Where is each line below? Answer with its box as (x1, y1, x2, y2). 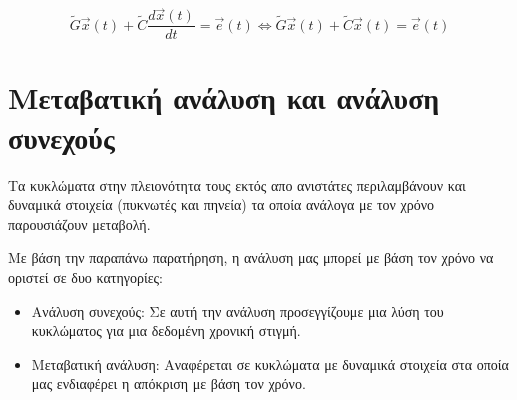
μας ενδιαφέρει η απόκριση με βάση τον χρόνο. (31, 373, 306, 394)
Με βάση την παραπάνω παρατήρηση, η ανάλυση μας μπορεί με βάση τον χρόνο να (8, 247, 494, 268)
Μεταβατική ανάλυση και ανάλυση (8, 77, 440, 118)
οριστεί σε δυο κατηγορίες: (8, 266, 163, 287)
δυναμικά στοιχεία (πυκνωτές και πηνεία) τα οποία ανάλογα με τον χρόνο (8, 194, 435, 215)
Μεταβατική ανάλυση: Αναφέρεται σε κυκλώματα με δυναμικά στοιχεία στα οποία (31, 353, 509, 374)
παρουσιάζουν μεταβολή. (8, 213, 151, 234)
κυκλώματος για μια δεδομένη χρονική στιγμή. (31, 320, 301, 341)
